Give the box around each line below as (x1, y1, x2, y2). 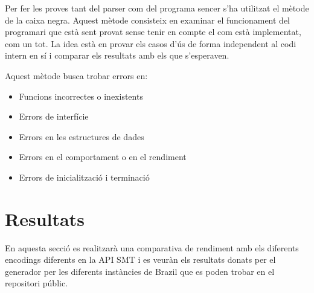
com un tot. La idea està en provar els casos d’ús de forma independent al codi (5, 37, 296, 50)
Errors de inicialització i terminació (19, 170, 150, 183)
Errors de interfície (19, 110, 89, 123)
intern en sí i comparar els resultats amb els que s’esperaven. (5, 49, 229, 62)
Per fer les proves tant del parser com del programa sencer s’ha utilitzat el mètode (5, 2, 309, 14)
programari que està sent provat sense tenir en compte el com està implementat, (5, 25, 301, 38)
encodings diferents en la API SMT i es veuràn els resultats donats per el (5, 253, 276, 266)
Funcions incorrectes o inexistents (19, 89, 143, 102)
